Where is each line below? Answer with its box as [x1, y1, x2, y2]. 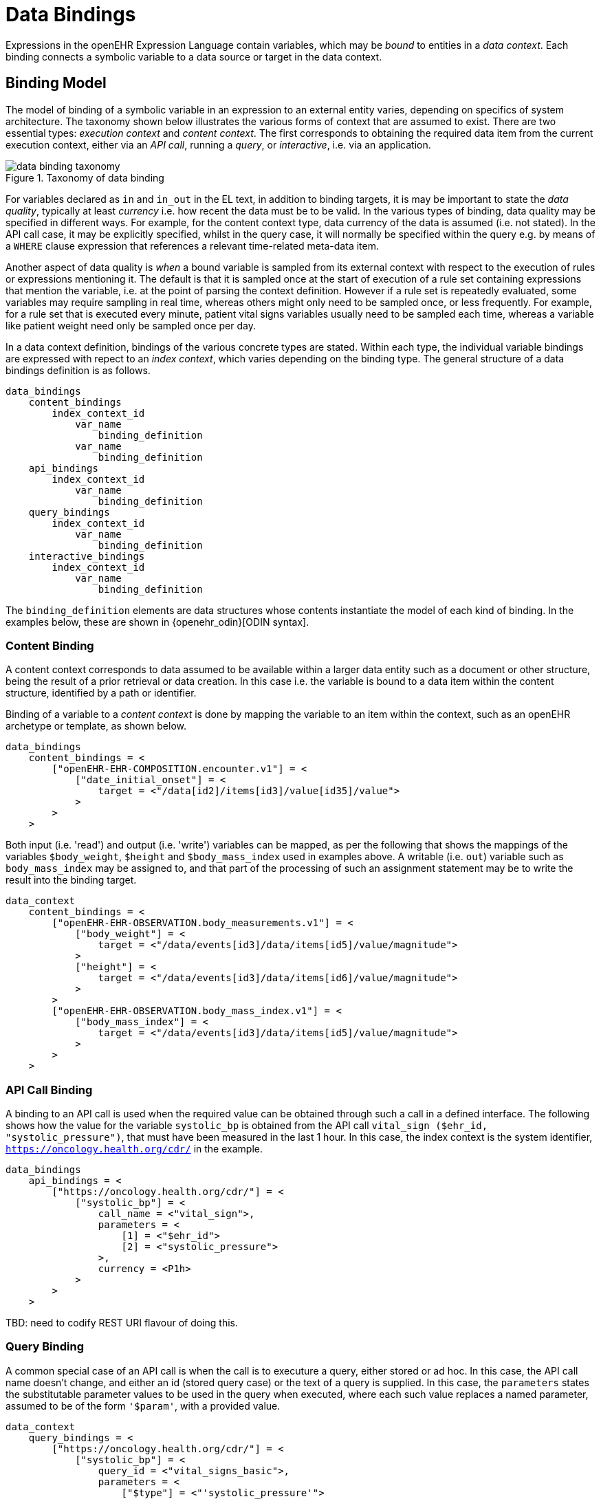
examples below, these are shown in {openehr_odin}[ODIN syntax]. [6, 615, 309, 628]
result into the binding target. [6, 874, 137, 886]
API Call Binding [6, 1082, 93, 1097]
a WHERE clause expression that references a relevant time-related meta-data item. [6, 239, 379, 252]
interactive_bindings [28, 550, 145, 562]
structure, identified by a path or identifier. [6, 687, 197, 699]
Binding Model [6, 74, 107, 92]
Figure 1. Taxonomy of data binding [6, 171, 164, 184]
